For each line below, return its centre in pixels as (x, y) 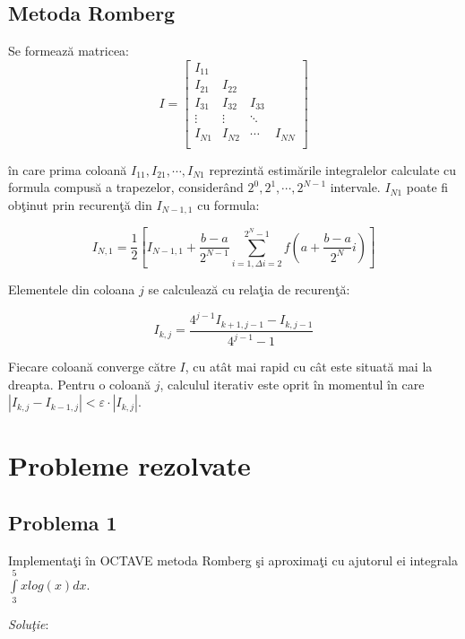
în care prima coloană (68, 169)
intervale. (355, 187)
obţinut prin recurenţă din (80, 204)
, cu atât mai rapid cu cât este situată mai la (309, 367)
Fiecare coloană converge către (92, 367)
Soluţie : (29, 623)
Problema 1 (63, 522)
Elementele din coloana (72, 289)
